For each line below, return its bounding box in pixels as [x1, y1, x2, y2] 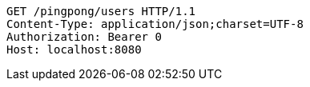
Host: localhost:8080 [6, 43, 142, 56]
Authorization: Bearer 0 [6, 30, 162, 43]
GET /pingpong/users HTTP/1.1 [6, 5, 196, 18]
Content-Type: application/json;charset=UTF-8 [6, 18, 304, 30]
